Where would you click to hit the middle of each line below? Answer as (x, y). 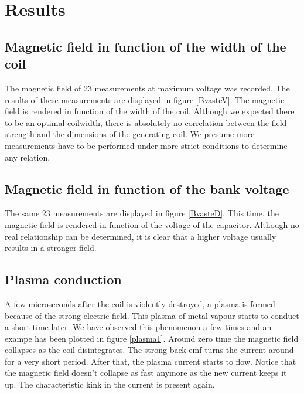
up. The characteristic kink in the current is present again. (110, 384)
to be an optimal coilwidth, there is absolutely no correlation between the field (146, 122)
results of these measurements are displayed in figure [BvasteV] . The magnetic (145, 99)
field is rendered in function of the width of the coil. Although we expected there (150, 111)
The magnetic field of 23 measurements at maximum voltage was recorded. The (147, 88)
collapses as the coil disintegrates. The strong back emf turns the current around (149, 350)
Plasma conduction (63, 279)
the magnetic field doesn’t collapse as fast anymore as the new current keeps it (146, 373)
